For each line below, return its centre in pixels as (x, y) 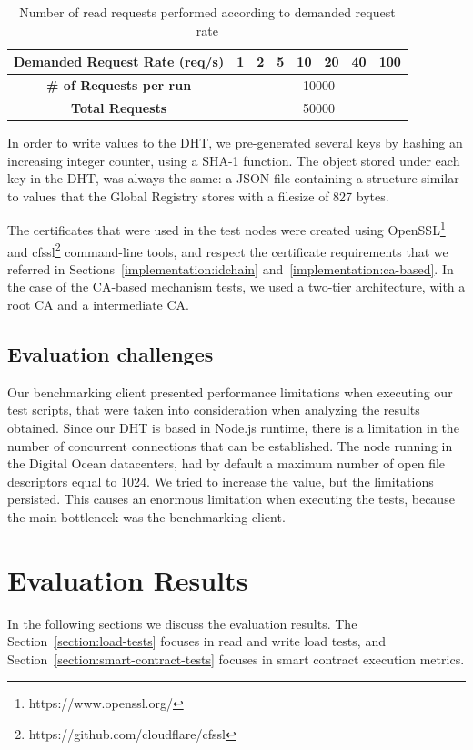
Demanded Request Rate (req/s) (119, 62)
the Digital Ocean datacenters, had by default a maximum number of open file (226, 463)
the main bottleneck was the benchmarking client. (146, 516)
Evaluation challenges (111, 354)
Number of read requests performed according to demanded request (207, 12)
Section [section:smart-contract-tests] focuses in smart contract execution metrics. (236, 658)
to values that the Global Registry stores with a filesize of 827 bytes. (198, 195)
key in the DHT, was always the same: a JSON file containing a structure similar (233, 178)
